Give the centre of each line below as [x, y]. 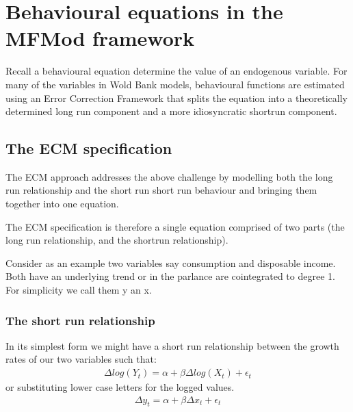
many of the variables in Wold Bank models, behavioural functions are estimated [175, 84]
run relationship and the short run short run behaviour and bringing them [161, 190]
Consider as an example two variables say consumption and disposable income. [171, 262]
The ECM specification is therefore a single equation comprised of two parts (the [175, 226]
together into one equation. [62, 204]
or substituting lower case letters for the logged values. [120, 387]
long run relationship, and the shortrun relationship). [117, 240]
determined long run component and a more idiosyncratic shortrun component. [171, 111]
